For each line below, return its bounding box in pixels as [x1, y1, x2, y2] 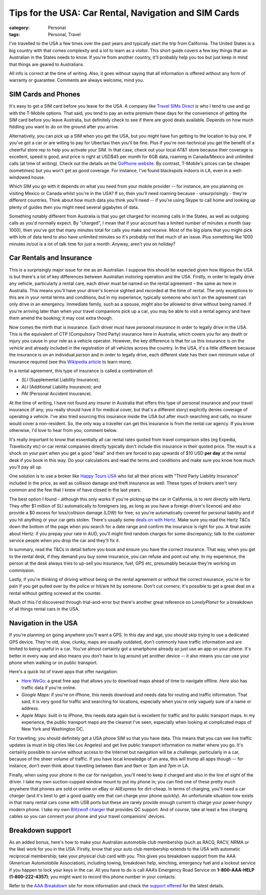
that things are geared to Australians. [9, 61, 85, 67]
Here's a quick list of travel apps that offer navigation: [9, 669, 118, 675]
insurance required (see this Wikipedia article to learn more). [9, 358, 133, 365]
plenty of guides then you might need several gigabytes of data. [9, 204, 139, 210]
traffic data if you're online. [21, 685, 76, 691]
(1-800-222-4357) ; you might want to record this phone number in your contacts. [9, 874, 176, 880]
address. [21, 705, 39, 711]
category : [9, 25, 30, 31]
